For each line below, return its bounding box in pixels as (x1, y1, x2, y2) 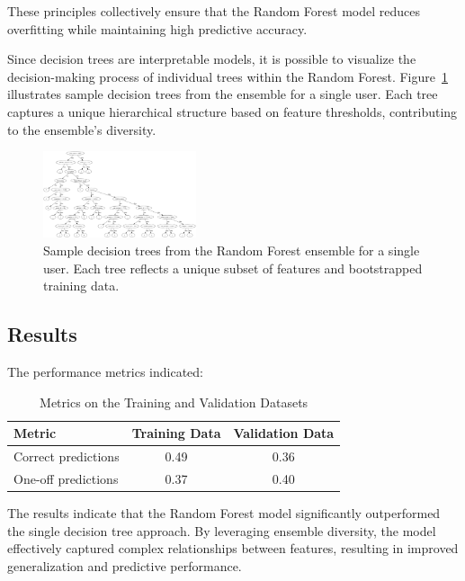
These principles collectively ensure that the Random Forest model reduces (7, 2, 421, 20)
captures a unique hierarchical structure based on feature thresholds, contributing (7, 102, 458, 121)
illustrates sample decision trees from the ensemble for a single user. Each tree (7, 85, 438, 103)
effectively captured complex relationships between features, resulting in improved (7, 539, 459, 558)
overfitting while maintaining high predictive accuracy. (7, 19, 308, 38)
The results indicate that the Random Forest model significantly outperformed (7, 503, 441, 522)
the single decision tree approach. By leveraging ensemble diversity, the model (7, 521, 436, 540)
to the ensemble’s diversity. (7, 120, 156, 139)
